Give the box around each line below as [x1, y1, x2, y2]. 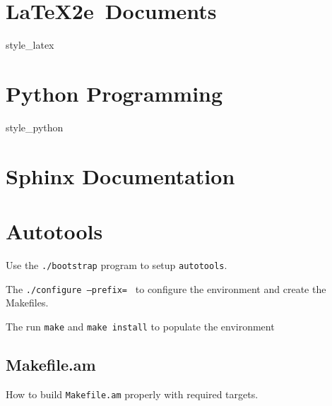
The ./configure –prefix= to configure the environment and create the [6, 281, 326, 296]
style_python [6, 119, 64, 134]
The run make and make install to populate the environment [6, 318, 275, 333]
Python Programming [6, 78, 223, 107]
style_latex [6, 37, 54, 52]
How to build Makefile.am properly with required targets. [6, 386, 259, 401]
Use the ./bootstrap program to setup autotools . [6, 257, 227, 272]
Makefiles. [6, 295, 49, 310]
